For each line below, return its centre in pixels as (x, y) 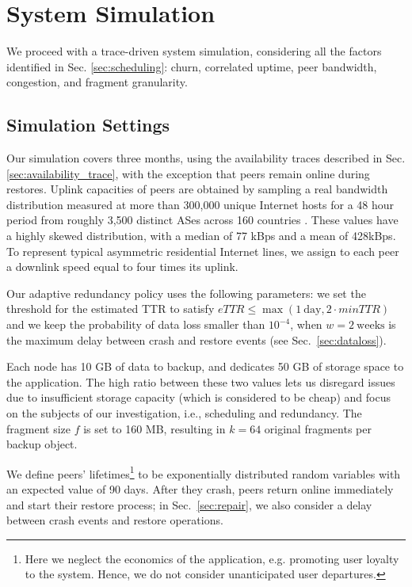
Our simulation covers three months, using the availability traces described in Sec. (206, 158)
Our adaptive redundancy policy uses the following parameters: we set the (186, 293)
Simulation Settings (88, 125)
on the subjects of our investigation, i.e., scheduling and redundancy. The (184, 413)
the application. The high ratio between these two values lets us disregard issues (201, 381)
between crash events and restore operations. (115, 520)
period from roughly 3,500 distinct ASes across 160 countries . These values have (202, 220)
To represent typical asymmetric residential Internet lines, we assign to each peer (203, 251)
